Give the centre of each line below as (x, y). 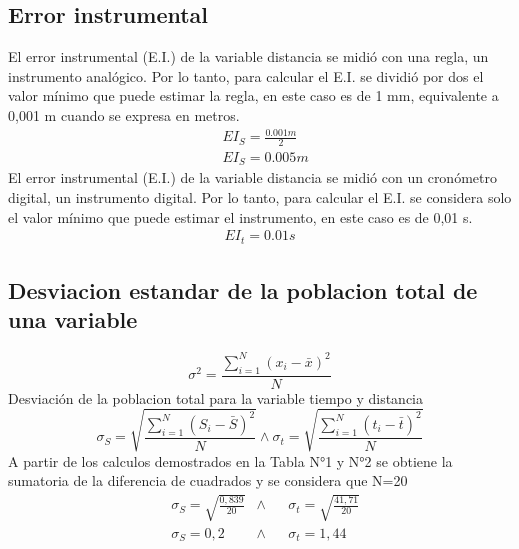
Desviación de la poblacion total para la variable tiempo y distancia (216, 397)
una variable (73, 319)
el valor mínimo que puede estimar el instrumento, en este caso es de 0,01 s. (240, 216)
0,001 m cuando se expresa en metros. (124, 114)
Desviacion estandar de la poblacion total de (243, 290)
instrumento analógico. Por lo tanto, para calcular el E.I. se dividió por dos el (246, 75)
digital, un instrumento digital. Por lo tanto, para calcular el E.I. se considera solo (260, 197)
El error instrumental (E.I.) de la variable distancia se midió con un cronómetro (252, 177)
